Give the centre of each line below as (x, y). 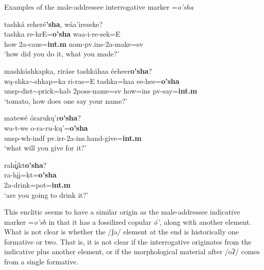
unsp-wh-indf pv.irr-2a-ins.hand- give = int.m (73, 138)
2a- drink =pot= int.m (37, 184)
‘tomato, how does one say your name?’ (66, 100)
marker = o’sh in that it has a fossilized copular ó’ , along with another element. (128, 221)
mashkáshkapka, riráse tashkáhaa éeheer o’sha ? (78, 70)
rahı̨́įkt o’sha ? (25, 164)
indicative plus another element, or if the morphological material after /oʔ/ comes (132, 251)
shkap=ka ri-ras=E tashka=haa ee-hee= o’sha (107, 81)
